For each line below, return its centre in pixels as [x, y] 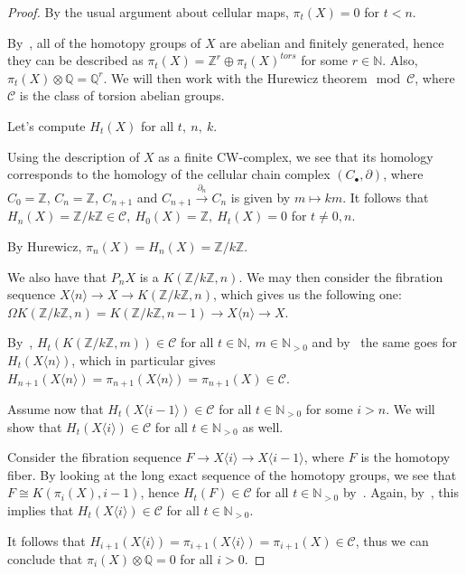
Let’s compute [47, 125]
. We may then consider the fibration [341, 276]
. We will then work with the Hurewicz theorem [235, 77]
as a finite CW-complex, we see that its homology [296, 156]
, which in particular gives [144, 359]
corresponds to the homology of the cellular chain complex [169, 174]
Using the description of [74, 156]
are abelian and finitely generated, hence [332, 42]
